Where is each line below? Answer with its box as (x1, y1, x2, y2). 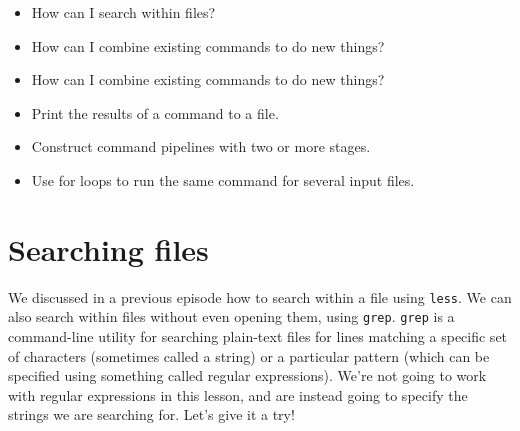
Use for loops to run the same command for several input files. (31, 169, 415, 190)
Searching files (8, 228, 209, 269)
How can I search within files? (31, 2, 216, 22)
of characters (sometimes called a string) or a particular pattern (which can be (8, 345, 490, 366)
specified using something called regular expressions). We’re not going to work (8, 365, 487, 386)
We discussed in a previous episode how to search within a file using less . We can (8, 286, 512, 307)
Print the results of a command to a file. (31, 102, 279, 123)
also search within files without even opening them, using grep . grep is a (8, 306, 455, 327)
